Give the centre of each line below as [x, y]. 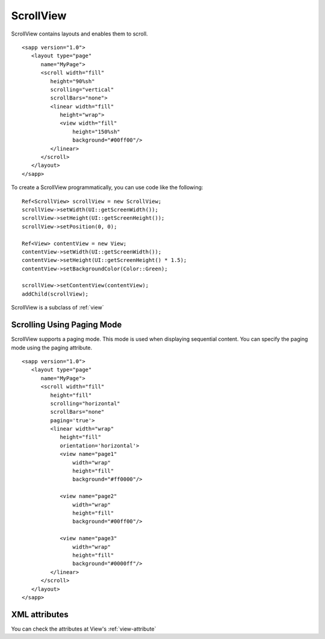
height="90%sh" [73, 81]
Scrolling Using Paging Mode [67, 325]
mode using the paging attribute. [52, 348]
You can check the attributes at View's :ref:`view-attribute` [84, 629]
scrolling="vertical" [82, 89]
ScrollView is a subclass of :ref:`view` [57, 308]
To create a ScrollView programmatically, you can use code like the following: [107, 187]
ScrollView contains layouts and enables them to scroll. [79, 34]
